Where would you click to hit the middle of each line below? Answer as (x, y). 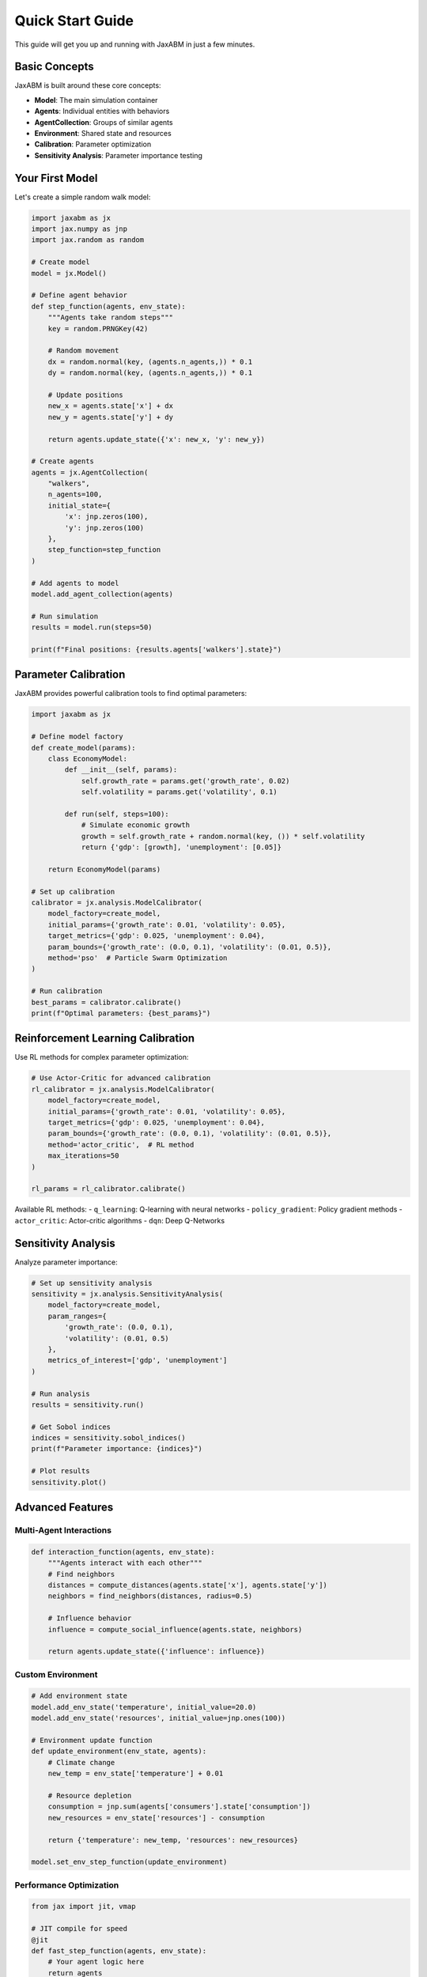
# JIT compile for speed (79, 1929)
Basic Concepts (54, 67)
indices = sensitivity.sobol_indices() (108, 1438)
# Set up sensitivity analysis (92, 1283)
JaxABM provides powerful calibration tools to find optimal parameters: (131, 694)
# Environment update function (92, 1741)
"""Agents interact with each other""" (125, 1563)
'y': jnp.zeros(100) (104, 527)
